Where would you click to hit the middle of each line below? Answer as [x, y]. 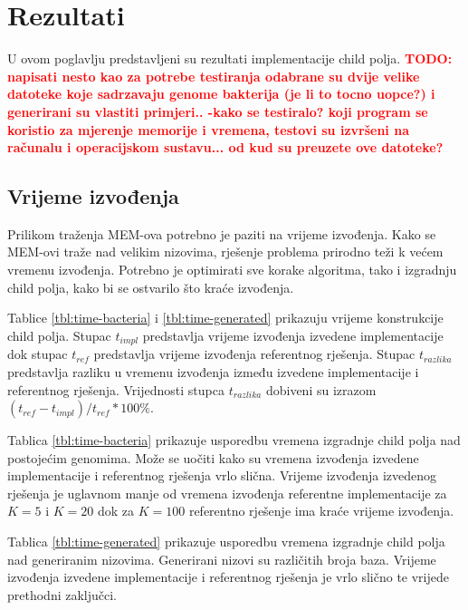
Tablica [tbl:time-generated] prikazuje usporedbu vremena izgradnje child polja [226, 542]
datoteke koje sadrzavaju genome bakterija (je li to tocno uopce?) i [221, 94]
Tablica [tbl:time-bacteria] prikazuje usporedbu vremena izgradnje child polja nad [234, 440]
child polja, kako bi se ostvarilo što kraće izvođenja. [151, 287]
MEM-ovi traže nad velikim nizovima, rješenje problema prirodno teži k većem [225, 252]
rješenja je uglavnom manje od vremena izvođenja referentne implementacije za [227, 493]
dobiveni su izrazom [321, 389]
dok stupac [38, 354]
